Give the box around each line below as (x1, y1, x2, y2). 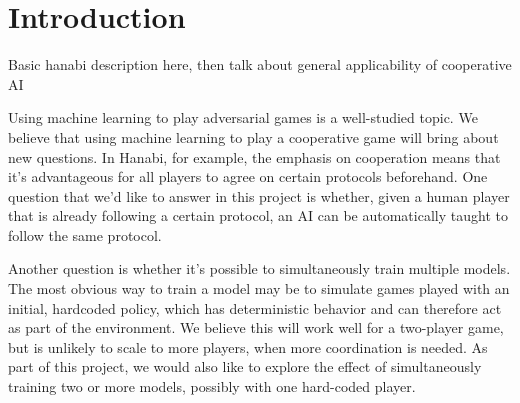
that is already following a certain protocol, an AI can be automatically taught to (8, 205, 508, 226)
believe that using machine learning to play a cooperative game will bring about (8, 126, 499, 147)
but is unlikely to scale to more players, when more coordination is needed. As (8, 336, 488, 357)
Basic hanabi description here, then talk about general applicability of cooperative (8, 54, 512, 75)
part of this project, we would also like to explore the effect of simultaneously (8, 356, 482, 377)
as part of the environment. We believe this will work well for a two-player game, (8, 317, 504, 338)
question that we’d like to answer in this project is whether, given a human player (8, 185, 510, 206)
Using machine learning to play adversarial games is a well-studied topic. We (8, 107, 478, 128)
